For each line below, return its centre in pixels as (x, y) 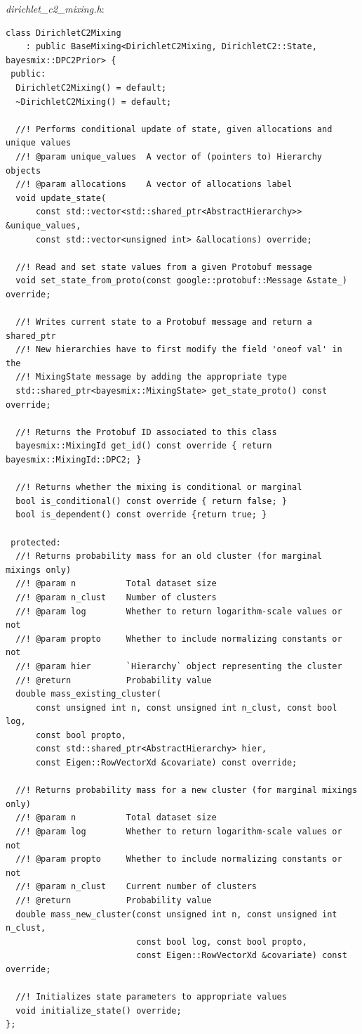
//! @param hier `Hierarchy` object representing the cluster (179, 666)
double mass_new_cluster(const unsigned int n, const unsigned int (176, 914)
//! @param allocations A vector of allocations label (154, 185)
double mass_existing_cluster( (88, 694)
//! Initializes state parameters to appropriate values (151, 997)
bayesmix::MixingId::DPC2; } (74, 460)
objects (24, 170)
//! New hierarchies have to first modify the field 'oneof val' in (179, 350)
